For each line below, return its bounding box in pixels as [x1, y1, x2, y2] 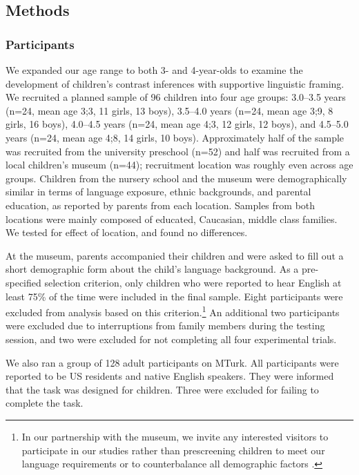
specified [6, 275, 41, 289]
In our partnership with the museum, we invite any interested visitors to [21, 429, 329, 443]
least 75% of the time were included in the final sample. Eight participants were [6, 289, 343, 303]
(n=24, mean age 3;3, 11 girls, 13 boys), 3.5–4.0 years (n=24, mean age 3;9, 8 [6, 103, 333, 117]
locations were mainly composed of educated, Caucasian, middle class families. [6, 211, 338, 226]
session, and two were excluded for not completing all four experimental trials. [6, 331, 337, 346]
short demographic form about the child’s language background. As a [6, 262, 299, 276]
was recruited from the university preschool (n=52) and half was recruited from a [6, 144, 350, 158]
